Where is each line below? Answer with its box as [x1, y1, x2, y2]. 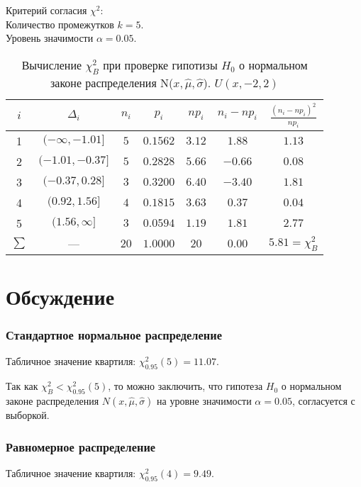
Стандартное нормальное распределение [6, 326, 222, 344]
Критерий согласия [6, 3, 87, 17]
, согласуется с [291, 393, 355, 408]
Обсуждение [6, 282, 115, 311]
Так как [6, 379, 38, 393]
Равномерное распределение [6, 437, 156, 455]
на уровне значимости [157, 393, 252, 408]
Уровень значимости [6, 30, 94, 45]
